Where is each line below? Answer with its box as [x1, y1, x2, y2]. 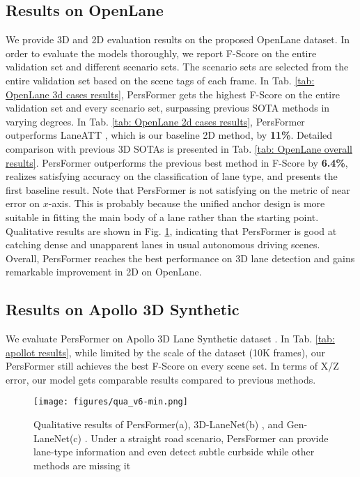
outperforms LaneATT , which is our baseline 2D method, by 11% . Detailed [6, 128, 333, 142]
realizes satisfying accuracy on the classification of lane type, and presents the [6, 169, 338, 183]
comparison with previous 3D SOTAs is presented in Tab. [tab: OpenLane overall [6, 141, 352, 156]
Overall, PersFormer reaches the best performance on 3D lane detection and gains [6, 250, 355, 265]
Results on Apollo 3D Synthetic [6, 298, 240, 320]
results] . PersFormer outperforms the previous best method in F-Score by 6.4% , [6, 155, 348, 169]
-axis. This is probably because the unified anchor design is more [48, 196, 325, 211]
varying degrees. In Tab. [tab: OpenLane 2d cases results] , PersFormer [6, 114, 305, 128]
